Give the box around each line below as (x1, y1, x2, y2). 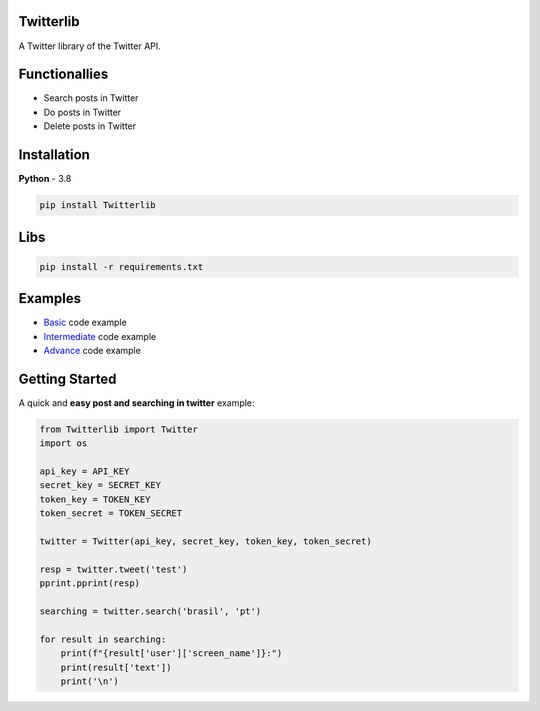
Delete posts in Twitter (43, 120, 137, 132)
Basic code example (43, 316, 127, 329)
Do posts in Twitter (43, 106, 122, 118)
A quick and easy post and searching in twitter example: (18, 396, 255, 409)
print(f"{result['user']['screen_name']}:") (60, 648, 283, 659)
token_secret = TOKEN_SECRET (39, 508, 183, 519)
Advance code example (43, 344, 142, 356)
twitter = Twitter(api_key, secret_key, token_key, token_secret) (39, 535, 372, 547)
